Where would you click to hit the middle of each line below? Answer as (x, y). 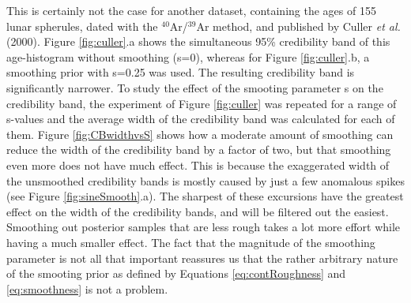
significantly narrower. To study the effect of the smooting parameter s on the (195, 87)
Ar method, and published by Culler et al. (298, 26)
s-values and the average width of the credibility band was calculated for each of (201, 119)
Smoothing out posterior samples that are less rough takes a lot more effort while (204, 227)
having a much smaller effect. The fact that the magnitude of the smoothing (191, 242)
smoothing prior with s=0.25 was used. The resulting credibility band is (181, 72)
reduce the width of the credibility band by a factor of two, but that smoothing (199, 150)
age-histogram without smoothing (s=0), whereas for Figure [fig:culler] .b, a (188, 56)
